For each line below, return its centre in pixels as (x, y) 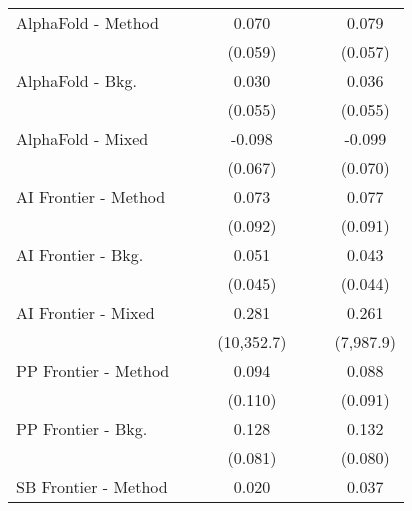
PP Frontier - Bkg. (82, 428)
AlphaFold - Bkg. (76, 80)
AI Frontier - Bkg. (80, 254)
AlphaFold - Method (87, 22)
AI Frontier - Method (91, 196)
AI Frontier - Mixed (85, 312)
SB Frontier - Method (92, 486)
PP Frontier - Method (93, 370)
